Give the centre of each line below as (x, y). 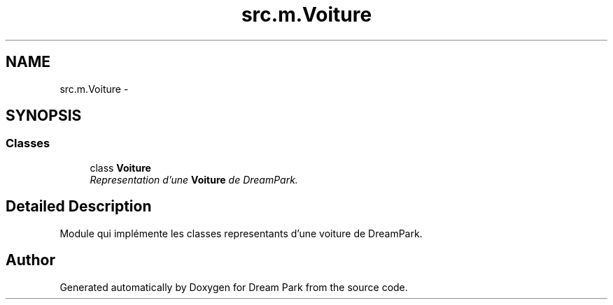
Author (30, 260)
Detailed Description (79, 207)
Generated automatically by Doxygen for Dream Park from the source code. (234, 287)
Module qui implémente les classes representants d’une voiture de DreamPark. (241, 233)
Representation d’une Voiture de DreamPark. (194, 179)
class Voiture (120, 168)
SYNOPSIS (44, 116)
